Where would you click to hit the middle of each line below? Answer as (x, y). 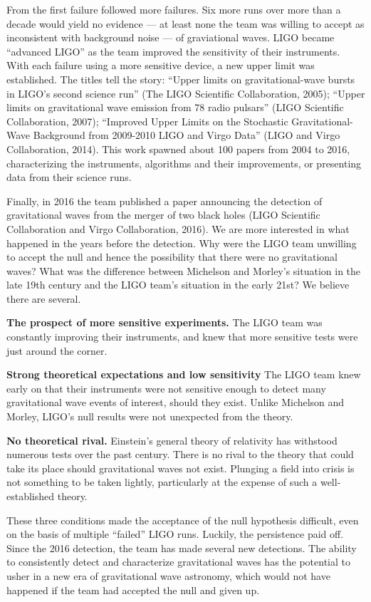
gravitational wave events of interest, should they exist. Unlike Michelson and (176, 402)
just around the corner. (57, 350)
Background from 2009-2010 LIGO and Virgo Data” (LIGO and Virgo (187, 135)
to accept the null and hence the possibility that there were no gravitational (172, 257)
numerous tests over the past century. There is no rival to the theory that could (180, 454)
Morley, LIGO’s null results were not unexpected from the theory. (150, 416)
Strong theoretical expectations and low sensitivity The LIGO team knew (184, 374)
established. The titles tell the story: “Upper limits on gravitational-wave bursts (181, 79)
